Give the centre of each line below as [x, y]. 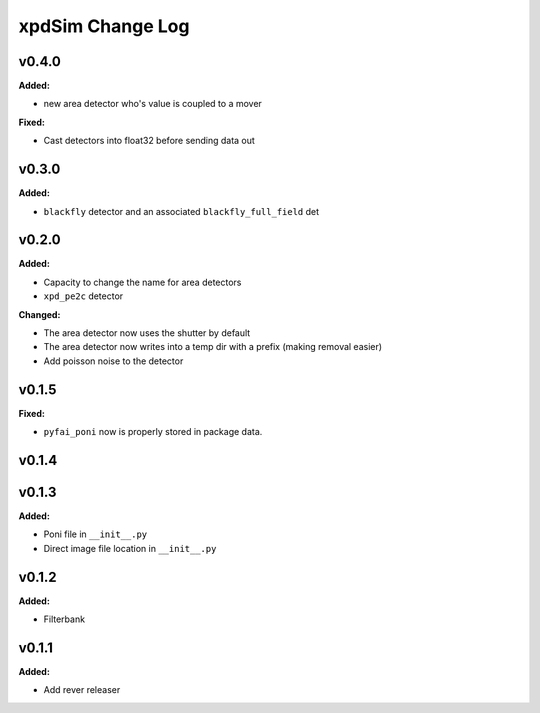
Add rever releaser [82, 690]
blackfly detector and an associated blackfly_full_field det [181, 211]
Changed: [39, 314]
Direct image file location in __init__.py [130, 548]
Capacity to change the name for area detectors [142, 282]
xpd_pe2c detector [83, 296]
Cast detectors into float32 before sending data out [149, 141]
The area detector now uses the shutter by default [147, 333]
